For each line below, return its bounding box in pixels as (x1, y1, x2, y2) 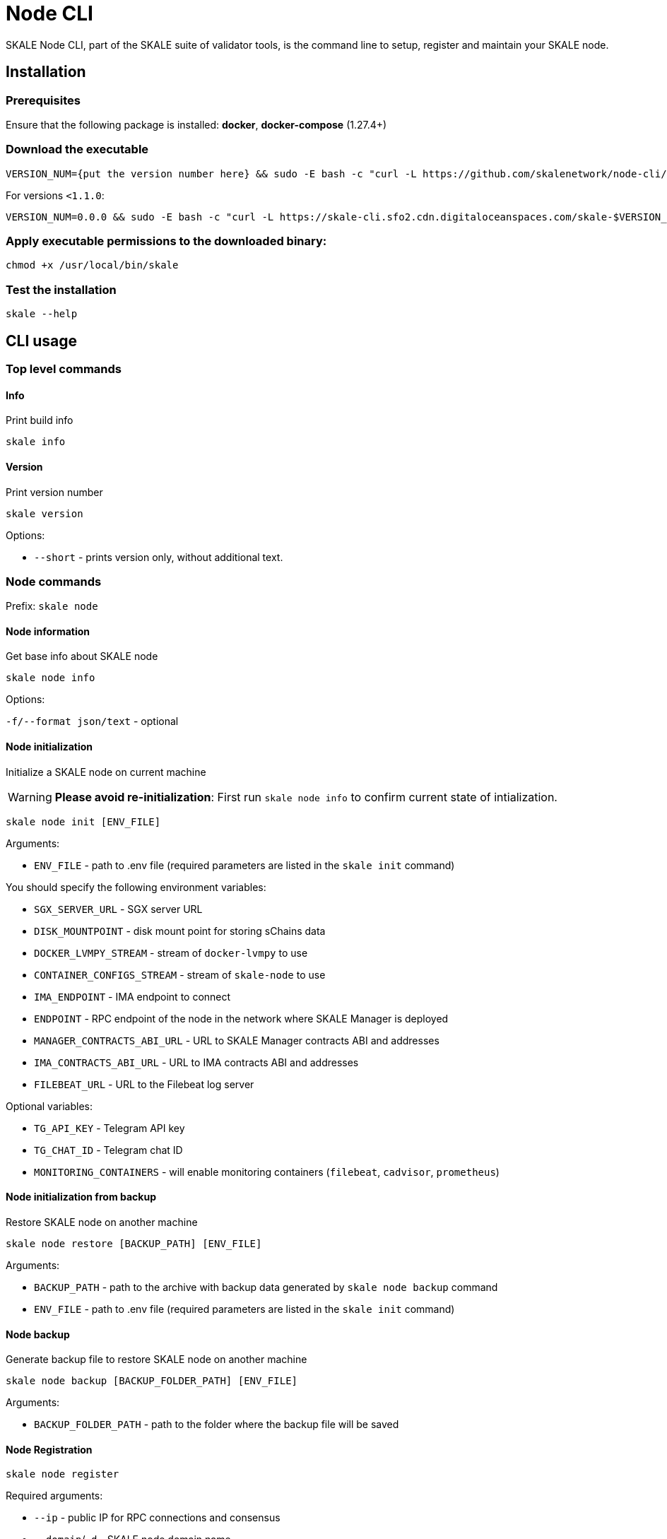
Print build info (6, 414, 73, 427)
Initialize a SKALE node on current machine (6, 765, 206, 778)
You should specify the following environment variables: (6, 880, 266, 893)
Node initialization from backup (6, 1191, 156, 1203)
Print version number (6, 485, 103, 498)
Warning (8, 789, 52, 804)
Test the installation (6, 282, 117, 297)
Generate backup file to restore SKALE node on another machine (6, 1353, 307, 1366)
